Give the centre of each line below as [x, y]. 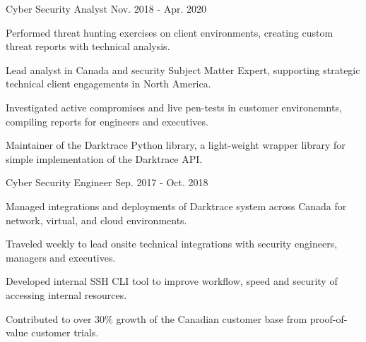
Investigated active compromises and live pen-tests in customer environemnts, [174, 107]
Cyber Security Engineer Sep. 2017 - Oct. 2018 [107, 182]
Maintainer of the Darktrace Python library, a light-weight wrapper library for [176, 145]
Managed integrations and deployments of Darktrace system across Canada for [176, 206]
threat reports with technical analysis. [88, 46]
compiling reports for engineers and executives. [107, 121]
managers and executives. [61, 257]
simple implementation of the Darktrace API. [104, 158]
